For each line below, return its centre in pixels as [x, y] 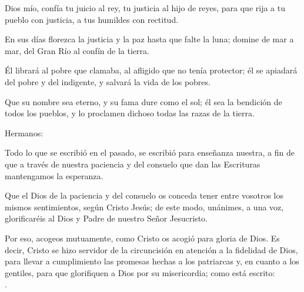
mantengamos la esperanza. [54, 175]
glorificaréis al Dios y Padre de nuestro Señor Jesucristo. [106, 218]
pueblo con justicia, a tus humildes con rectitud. [92, 19]
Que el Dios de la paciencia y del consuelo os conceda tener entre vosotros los [144, 195]
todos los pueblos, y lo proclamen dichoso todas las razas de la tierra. [130, 113]
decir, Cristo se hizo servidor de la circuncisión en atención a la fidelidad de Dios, [151, 249]
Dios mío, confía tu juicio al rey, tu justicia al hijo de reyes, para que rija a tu [145, 8]
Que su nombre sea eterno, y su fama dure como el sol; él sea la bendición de [143, 101]
